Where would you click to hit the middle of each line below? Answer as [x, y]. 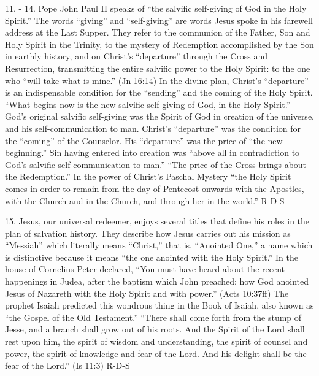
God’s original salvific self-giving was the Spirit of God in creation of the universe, [159, 116]
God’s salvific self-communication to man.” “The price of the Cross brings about [156, 164]
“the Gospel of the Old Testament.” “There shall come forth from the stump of [153, 317]
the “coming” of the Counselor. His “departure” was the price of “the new [144, 140]
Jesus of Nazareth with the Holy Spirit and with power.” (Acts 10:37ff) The [147, 293]
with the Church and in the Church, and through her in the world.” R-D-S [145, 200]
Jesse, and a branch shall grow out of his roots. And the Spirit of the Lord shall [155, 329]
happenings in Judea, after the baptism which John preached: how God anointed [157, 281]
